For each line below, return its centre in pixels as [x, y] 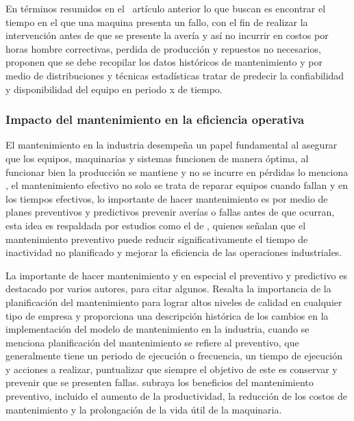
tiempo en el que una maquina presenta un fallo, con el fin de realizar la [157, 22]
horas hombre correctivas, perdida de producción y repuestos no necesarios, [163, 48]
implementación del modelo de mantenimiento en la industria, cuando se [157, 329]
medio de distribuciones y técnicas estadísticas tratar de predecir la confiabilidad [175, 75]
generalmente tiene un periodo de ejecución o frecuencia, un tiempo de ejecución [174, 356]
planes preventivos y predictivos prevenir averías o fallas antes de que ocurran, [170, 212]
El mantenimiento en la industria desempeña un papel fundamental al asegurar [172, 145]
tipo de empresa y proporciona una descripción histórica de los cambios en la [167, 315]
